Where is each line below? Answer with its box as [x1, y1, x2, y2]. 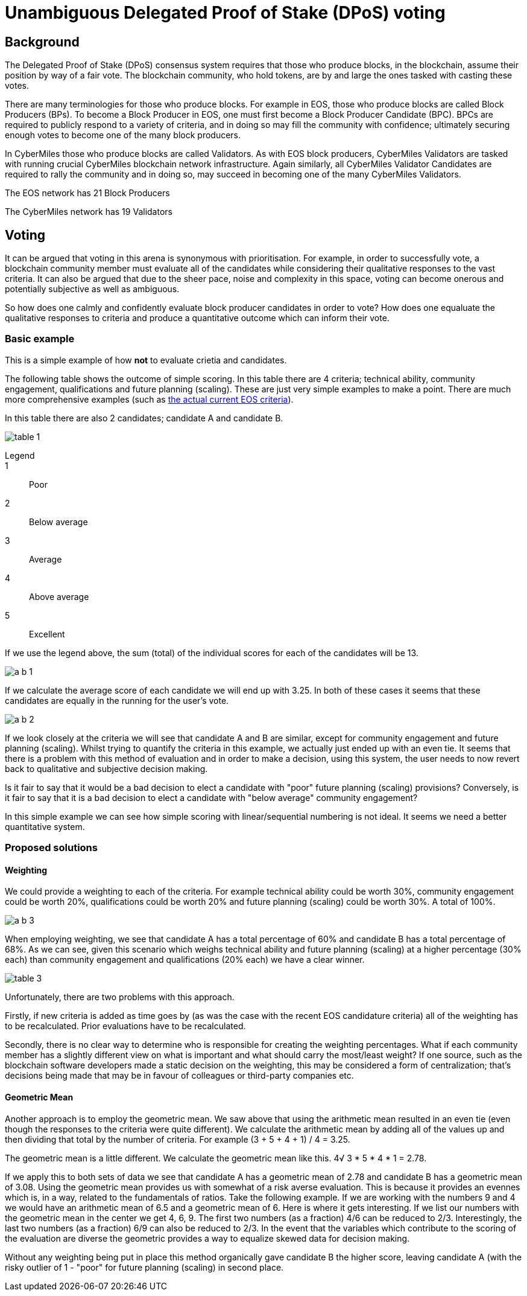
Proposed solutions [5, 841, 98, 854]
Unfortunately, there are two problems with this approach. [5, 992, 235, 1003]
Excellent [29, 628, 65, 639]
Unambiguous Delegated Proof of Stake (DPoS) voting [5, 2, 446, 23]
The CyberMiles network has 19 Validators [5, 206, 172, 217]
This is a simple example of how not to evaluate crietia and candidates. [5, 354, 287, 365]
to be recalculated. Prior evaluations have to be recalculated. [5, 1021, 246, 1032]
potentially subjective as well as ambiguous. [5, 284, 180, 295]
